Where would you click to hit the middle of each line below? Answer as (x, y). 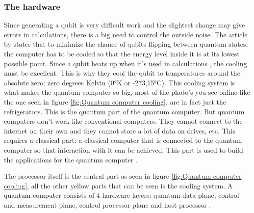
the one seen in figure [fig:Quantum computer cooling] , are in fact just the (115, 101)
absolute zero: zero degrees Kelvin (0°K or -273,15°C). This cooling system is (120, 82)
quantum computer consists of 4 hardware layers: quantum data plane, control (122, 195)
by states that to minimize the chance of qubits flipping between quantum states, (126, 44)
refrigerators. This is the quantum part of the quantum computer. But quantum (124, 111)
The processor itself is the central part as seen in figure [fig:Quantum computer (123, 176)
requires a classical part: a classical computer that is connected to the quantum (123, 140)
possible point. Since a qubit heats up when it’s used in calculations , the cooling (126, 63)
